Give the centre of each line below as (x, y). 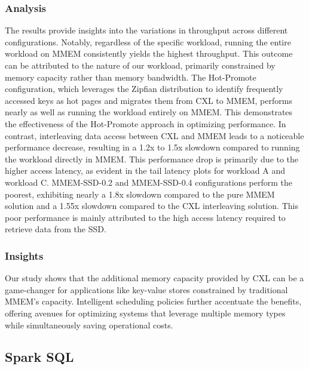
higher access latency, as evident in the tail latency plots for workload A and (145, 170)
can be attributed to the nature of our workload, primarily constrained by (140, 65)
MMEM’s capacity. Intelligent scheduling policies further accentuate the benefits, (153, 301)
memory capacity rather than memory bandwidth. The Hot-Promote (131, 77)
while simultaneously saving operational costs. (89, 325)
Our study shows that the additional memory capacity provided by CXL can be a (154, 278)
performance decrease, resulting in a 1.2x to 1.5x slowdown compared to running (152, 147)
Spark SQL (39, 357)
